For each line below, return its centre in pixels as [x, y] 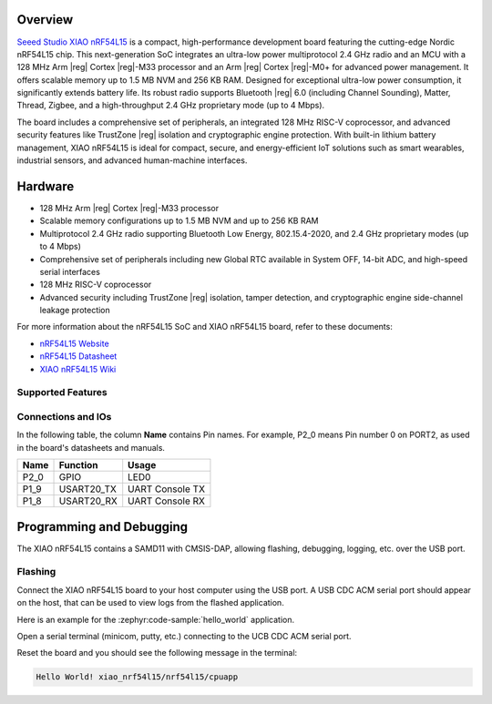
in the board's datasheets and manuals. [91, 447]
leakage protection [75, 311]
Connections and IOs [64, 416]
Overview [45, 20]
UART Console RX [166, 501]
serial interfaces [70, 271]
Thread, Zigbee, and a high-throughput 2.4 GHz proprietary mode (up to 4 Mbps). [171, 106]
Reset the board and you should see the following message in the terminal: [157, 653]
